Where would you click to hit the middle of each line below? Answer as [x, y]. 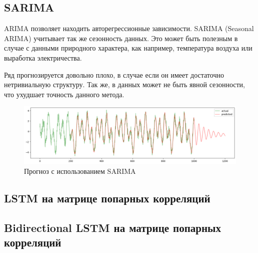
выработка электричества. [43, 57]
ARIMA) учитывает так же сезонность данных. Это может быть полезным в [121, 38]
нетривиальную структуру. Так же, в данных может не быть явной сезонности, [124, 84]
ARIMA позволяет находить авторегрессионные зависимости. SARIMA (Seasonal [129, 28]
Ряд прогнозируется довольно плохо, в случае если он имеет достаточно [114, 74]
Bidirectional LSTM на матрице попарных [112, 227]
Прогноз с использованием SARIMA [80, 171]
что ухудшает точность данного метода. [64, 94]
